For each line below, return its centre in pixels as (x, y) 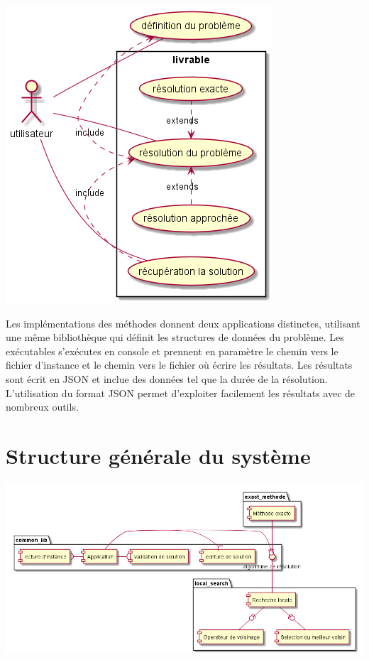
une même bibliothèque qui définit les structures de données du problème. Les (175, 337)
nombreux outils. (42, 407)
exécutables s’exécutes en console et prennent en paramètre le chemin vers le (172, 351)
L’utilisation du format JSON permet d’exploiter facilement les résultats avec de (181, 393)
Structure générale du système (158, 455)
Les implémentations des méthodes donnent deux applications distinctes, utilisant (183, 323)
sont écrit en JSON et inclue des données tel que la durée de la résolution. (167, 378)
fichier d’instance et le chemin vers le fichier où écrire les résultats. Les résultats (179, 365)
